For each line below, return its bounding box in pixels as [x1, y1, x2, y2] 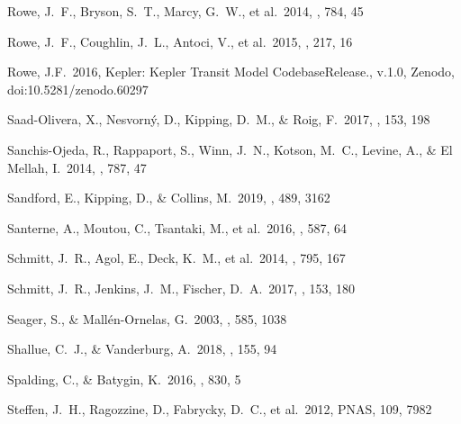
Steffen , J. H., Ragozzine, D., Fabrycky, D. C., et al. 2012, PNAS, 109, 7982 [7, 400, 432, 419]
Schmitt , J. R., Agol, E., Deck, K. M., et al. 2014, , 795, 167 [7, 248, 346, 267]
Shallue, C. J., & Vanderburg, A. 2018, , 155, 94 [7, 339, 277, 358]
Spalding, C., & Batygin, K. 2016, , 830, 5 [7, 369, 241, 388]
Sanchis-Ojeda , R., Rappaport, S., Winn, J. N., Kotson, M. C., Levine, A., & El [7, 140, 453, 158]
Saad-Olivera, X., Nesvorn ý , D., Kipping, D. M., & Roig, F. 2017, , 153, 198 [7, 110, 430, 129]
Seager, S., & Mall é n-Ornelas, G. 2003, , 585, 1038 [7, 309, 287, 328]
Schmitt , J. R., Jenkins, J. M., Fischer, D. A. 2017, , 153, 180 [7, 278, 355, 297]
